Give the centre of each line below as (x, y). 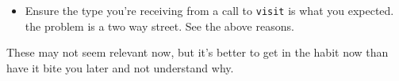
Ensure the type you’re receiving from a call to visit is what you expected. (209, 10)
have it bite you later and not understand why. (120, 67)
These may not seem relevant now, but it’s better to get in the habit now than (198, 52)
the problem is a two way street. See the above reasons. (159, 26)
